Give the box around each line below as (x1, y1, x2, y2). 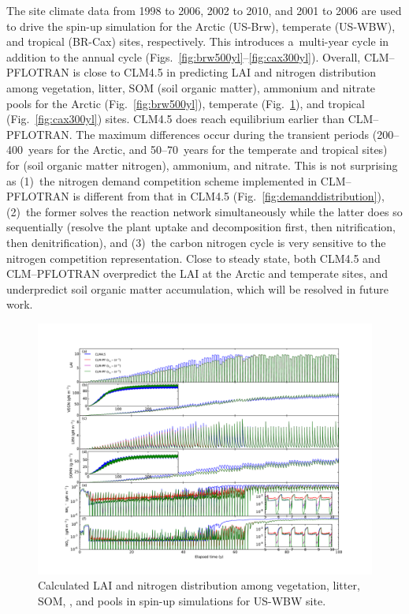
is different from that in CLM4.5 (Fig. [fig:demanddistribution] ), (73, 188, 385, 204)
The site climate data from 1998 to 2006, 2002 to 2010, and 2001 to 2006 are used (6, 2, 402, 18)
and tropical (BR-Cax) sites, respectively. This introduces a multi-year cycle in (6, 33, 389, 50)
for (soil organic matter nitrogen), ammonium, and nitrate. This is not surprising (6, 156, 398, 173)
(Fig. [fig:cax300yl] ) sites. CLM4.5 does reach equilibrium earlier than (6, 110, 344, 127)
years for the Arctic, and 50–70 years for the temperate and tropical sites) (28, 141, 388, 158)
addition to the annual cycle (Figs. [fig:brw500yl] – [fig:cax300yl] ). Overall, (6, 48, 361, 65)
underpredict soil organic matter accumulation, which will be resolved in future (6, 280, 389, 297)
